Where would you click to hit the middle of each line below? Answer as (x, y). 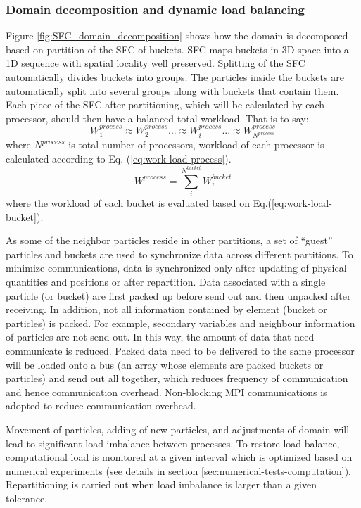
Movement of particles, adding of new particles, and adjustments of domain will (178, 429)
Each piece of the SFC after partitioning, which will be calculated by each (165, 104)
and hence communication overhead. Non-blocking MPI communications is (166, 392)
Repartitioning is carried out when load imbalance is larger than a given (161, 484)
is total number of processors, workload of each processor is (196, 145)
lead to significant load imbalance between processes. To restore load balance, (173, 443)
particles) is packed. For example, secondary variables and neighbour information (180, 323)
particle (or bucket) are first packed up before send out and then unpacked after (178, 295)
